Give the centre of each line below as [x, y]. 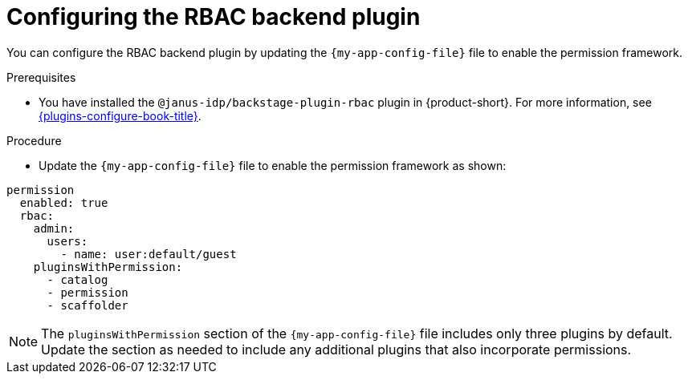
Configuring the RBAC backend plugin [214, 17]
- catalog [77, 279]
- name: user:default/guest [149, 254]
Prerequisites [41, 77]
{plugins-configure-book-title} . [120, 115]
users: [67, 241]
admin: [54, 228]
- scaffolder [88, 305]
